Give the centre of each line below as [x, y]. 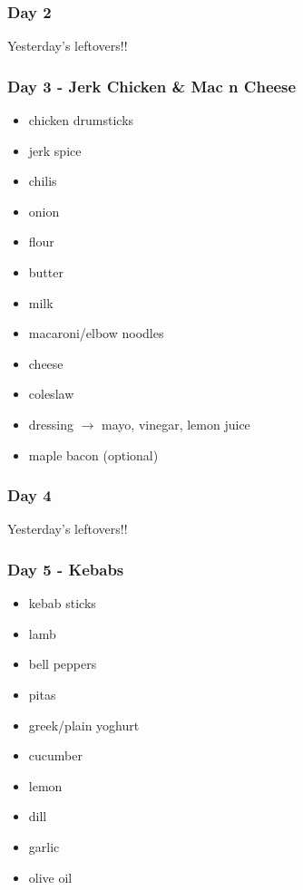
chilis [43, 181]
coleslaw [51, 394]
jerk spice [55, 150]
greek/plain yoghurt [84, 725]
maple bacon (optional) [93, 455]
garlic [44, 846]
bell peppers [63, 664]
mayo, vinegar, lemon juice [176, 424]
